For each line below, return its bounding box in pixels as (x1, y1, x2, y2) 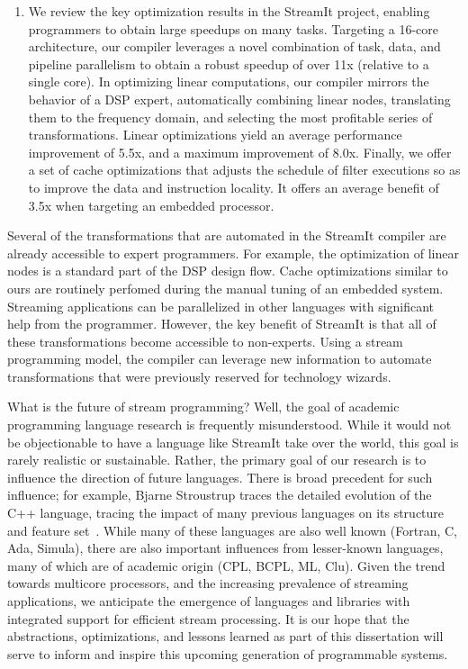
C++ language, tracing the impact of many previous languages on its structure (7, 503, 445, 522)
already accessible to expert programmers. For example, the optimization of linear (7, 243, 459, 262)
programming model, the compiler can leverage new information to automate (7, 349, 432, 368)
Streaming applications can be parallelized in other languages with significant (7, 296, 435, 315)
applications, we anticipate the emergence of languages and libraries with (7, 592, 410, 610)
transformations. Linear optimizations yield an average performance (28, 125, 402, 144)
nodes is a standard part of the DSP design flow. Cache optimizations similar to (7, 261, 448, 280)
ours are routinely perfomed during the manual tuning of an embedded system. (7, 278, 444, 297)
